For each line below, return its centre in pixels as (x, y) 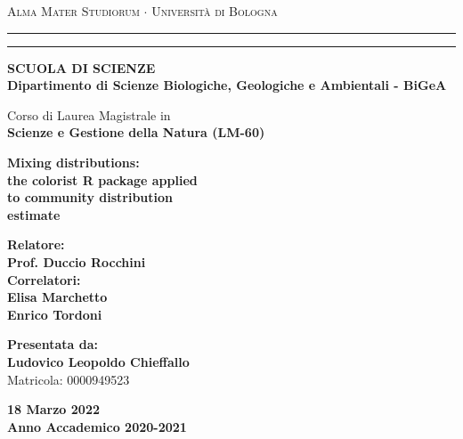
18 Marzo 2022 (53, 409)
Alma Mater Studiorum (73, 11)
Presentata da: (53, 344)
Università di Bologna (215, 11)
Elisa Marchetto (57, 297)
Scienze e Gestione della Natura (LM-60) (136, 132)
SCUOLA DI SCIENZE (81, 67)
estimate (34, 214)
